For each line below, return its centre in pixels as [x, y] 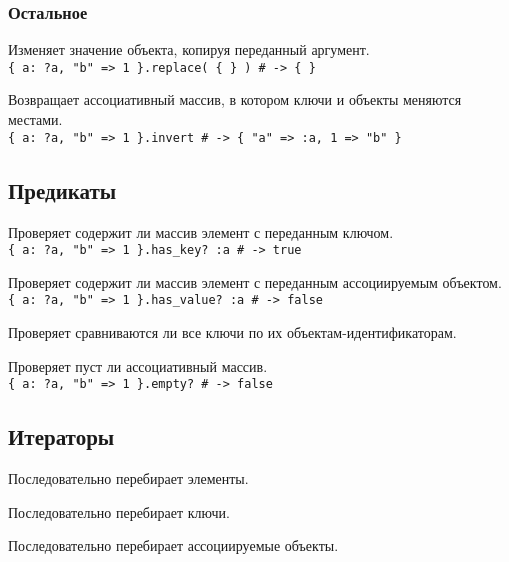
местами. [35, 119]
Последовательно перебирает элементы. [128, 478]
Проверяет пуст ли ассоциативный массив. [138, 365]
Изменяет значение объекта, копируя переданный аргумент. [189, 49]
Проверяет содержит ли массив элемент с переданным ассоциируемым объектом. [255, 281]
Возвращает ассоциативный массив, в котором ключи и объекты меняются [235, 99]
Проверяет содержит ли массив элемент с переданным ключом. [201, 231]
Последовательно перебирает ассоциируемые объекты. [173, 545]
